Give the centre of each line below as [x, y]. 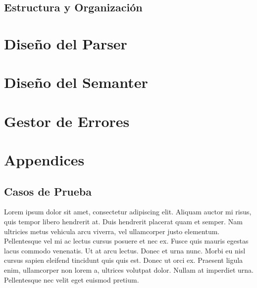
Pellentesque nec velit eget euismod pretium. [72, 279]
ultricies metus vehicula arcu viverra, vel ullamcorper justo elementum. [112, 231]
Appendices [44, 160]
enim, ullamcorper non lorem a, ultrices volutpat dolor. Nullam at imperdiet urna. [129, 270]
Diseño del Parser [66, 43]
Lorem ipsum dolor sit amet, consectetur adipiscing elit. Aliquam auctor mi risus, [128, 212]
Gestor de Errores [67, 121]
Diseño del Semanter [76, 82]
